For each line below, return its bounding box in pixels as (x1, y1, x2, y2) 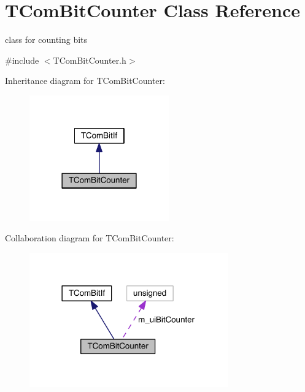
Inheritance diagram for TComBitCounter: (5, 74, 165, 87)
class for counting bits (5, 33, 88, 46)
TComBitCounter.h (53, 53, 126, 66)
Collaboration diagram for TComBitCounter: (5, 232, 174, 244)
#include (5, 53, 39, 66)
